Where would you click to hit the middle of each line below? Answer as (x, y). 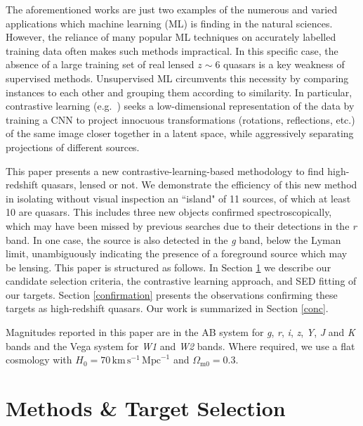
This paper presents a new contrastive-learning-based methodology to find (165, 170)
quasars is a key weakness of (284, 64)
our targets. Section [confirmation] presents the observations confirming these (172, 294)
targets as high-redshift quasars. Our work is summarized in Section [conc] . (167, 308)
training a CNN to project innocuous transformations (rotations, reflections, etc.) (180, 119)
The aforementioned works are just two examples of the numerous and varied (172, 9)
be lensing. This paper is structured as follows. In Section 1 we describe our (169, 267)
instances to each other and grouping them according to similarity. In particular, (179, 92)
